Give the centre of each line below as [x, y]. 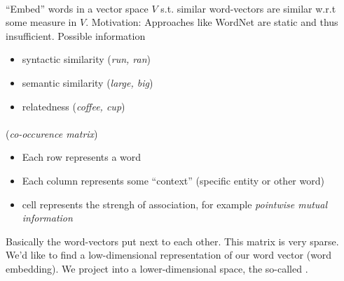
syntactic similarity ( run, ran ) [87, 59]
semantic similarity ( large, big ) [88, 82]
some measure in [41, 22]
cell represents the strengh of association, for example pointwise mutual [175, 204]
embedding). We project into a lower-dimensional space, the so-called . [157, 268]
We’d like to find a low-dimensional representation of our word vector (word [169, 255]
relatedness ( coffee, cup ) [74, 106]
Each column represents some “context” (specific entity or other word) [173, 180]
